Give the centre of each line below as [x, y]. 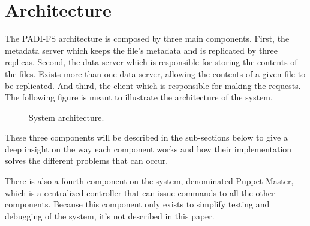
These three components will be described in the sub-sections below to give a [146, 137]
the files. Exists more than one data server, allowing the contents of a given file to [155, 73]
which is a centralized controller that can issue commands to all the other [140, 192]
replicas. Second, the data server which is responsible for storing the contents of [151, 62]
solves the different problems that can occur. [87, 161]
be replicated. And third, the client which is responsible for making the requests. [153, 85]
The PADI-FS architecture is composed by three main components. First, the [147, 39]
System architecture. [67, 117]
